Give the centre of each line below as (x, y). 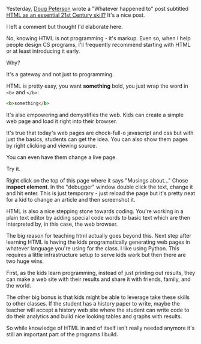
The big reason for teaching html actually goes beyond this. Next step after (99, 235)
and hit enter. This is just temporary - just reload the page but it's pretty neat (101, 193)
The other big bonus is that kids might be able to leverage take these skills (98, 297)
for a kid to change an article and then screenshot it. (71, 199)
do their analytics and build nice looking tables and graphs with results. (94, 316)
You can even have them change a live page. (61, 157)
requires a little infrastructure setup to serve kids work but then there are (96, 255)
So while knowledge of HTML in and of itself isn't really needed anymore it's (100, 328)
